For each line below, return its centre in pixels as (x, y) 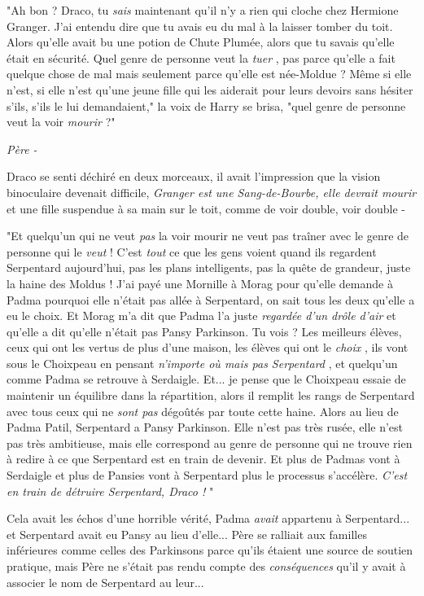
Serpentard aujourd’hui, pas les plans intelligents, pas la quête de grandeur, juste (209, 267)
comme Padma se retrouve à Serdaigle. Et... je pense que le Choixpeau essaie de (206, 379)
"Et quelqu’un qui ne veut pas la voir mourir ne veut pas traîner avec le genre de (208, 236)
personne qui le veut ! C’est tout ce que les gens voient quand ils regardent (192, 251)
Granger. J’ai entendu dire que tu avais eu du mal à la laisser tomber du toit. (200, 26)
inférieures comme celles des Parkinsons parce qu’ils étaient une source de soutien (210, 550)
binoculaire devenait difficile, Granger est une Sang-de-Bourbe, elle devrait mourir (212, 192)
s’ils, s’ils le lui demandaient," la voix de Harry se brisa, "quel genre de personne (206, 105)
